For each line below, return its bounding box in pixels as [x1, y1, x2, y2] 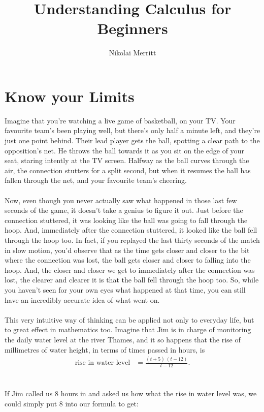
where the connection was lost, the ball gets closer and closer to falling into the [5, 255, 251, 265]
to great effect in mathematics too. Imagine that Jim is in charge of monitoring [5, 324, 251, 335]
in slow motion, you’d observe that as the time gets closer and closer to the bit [5, 244, 250, 255]
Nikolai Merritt [109, 47, 156, 58]
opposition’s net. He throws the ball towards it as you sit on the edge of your [5, 145, 244, 155]
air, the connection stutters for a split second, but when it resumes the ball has [5, 165, 251, 175]
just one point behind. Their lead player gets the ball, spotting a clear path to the [5, 135, 260, 146]
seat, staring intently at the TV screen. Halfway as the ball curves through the [5, 155, 249, 166]
